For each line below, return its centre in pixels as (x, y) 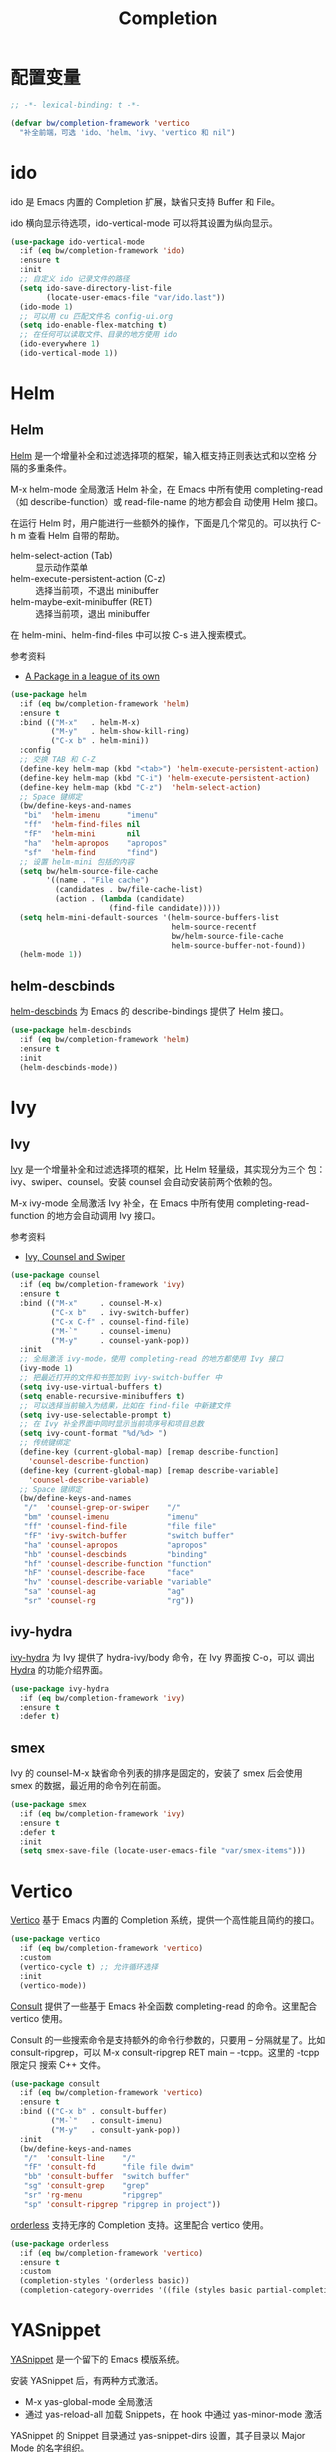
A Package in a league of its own (92, 676)
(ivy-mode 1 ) (46, 1368)
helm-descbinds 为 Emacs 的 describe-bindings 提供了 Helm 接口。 (150, 1011)
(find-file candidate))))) (165, 908)
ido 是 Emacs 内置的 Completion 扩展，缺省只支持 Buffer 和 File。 (145, 201)
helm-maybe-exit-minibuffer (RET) (81, 601)
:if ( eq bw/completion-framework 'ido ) (102, 251)
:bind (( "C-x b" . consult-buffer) (93, 2112)
